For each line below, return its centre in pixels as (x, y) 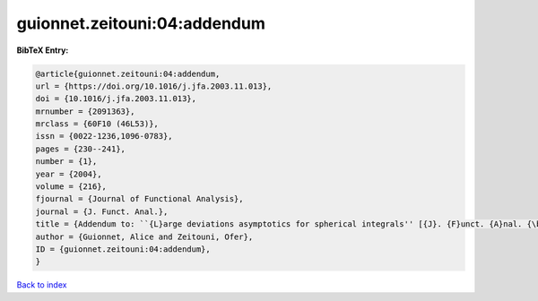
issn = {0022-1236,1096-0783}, (104, 136)
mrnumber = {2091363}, (85, 111)
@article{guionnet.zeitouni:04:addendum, (128, 73)
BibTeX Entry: (43, 50)
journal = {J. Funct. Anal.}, (102, 211)
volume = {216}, (71, 187)
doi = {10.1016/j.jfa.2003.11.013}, (116, 99)
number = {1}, (66, 162)
